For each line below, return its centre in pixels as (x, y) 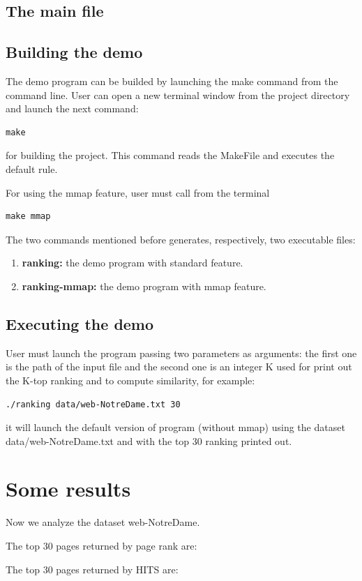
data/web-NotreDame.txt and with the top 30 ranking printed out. (149, 440)
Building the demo (74, 52)
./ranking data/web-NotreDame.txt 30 (93, 404)
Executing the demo (80, 323)
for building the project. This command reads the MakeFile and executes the (170, 155)
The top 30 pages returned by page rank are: (101, 545)
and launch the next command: (72, 108)
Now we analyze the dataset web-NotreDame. (103, 522)
